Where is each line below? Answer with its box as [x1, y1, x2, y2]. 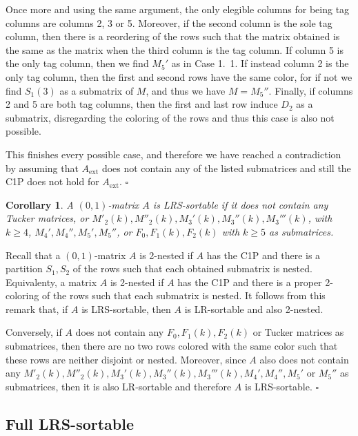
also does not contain [259, 352, 349, 366]
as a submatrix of [59, 83, 134, 97]
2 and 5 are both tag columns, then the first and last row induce [6, 97, 278, 111]
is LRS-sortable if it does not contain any [152, 197, 328, 211]
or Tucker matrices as [252, 325, 344, 339]
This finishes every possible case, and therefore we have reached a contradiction [6, 146, 341, 161]
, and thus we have [146, 83, 226, 97]
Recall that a [6, 247, 61, 262]
